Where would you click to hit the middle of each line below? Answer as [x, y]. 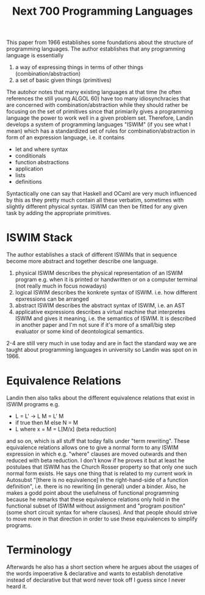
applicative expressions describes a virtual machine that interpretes [100, 312]
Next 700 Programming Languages [103, 11]
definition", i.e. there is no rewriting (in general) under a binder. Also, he [96, 486]
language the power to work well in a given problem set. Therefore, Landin [100, 118]
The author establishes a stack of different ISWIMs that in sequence [92, 255]
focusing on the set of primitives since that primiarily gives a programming [100, 112]
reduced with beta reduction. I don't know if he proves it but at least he [95, 461]
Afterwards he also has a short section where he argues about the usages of [103, 567]
